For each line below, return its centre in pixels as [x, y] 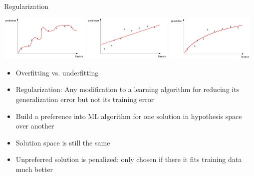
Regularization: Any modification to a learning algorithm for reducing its [127, 89]
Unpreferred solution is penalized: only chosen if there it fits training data [129, 159]
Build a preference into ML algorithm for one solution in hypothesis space [129, 116]
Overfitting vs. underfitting [57, 72]
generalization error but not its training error [85, 99]
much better [34, 169]
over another [35, 126]
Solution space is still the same [63, 142]
